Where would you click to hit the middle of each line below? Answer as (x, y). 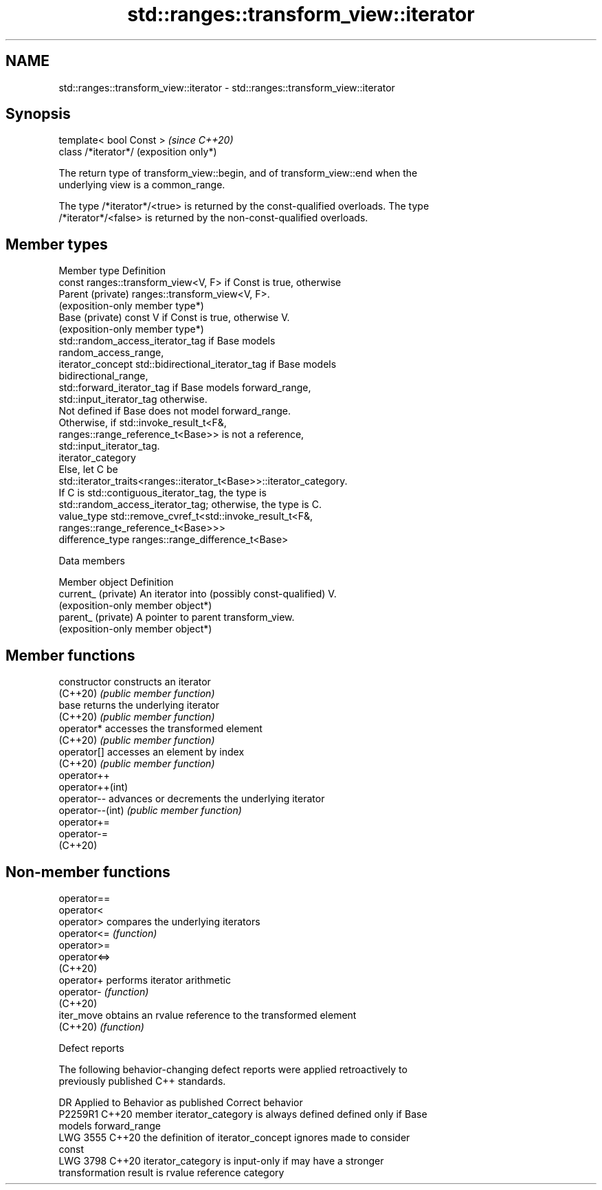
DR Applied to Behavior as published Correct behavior (181, 1102)
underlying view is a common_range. (142, 185)
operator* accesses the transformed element (160, 729)
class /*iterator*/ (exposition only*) (138, 152)
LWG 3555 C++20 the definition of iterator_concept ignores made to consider (234, 1137)
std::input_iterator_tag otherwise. (133, 399)
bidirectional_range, (103, 376)
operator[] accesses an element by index (152, 752)
